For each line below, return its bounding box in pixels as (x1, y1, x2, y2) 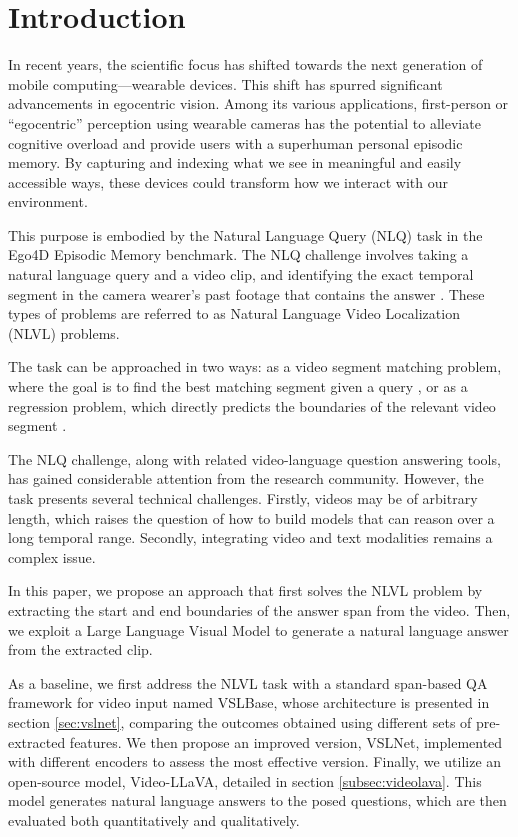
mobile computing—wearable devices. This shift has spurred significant (8, 73, 443, 94)
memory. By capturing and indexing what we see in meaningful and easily (8, 152, 462, 173)
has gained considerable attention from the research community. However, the (8, 468, 484, 489)
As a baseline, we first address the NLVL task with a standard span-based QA (8, 672, 488, 693)
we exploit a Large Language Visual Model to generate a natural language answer (8, 619, 509, 640)
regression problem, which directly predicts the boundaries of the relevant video (8, 395, 496, 416)
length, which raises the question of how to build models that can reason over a (8, 507, 495, 528)
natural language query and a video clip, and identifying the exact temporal (8, 264, 474, 285)
